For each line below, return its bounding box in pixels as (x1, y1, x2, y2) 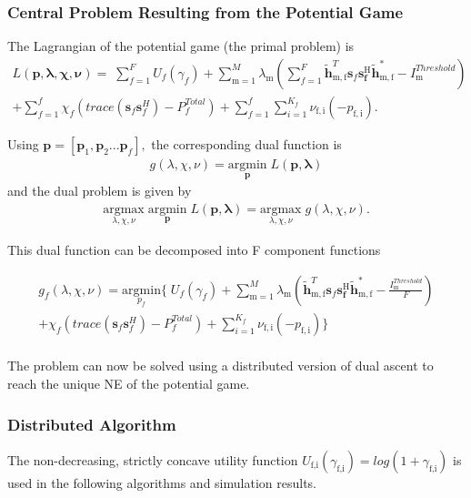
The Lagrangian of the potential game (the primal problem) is (7, 36, 355, 56)
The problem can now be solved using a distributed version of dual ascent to (7, 356, 434, 375)
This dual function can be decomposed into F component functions (7, 239, 381, 259)
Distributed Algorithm (7, 412, 176, 435)
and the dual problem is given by (7, 181, 192, 200)
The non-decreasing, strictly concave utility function (7, 450, 298, 469)
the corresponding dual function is (151, 134, 342, 153)
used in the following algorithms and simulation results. (7, 473, 316, 492)
